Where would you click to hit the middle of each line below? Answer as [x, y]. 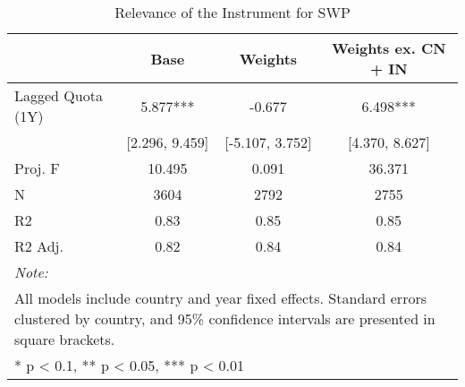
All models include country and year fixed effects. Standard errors [220, 298]
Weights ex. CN [389, 48]
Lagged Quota [59, 95]
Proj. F [37, 168]
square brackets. [65, 339]
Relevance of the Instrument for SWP [232, 12]
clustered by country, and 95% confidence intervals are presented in [225, 318]
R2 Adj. [39, 246]
